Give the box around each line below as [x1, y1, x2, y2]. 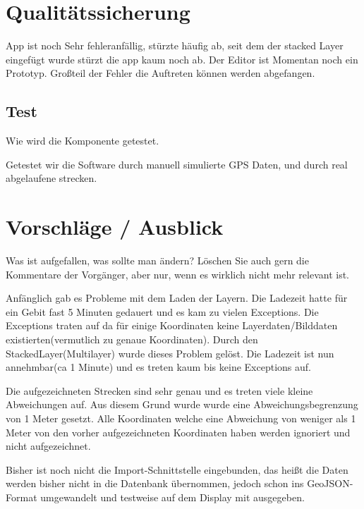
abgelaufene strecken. [6, 171, 97, 185]
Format [6, 489, 37, 504]
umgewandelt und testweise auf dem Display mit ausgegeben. [40, 489, 305, 504]
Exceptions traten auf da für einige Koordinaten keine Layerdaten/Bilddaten [6, 318, 338, 333]
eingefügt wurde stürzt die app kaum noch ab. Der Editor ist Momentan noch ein [6, 51, 358, 66]
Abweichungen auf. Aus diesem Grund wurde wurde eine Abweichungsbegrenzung [6, 397, 358, 412]
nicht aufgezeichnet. [6, 439, 91, 453]
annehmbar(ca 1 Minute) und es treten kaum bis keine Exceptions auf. [6, 360, 311, 374]
